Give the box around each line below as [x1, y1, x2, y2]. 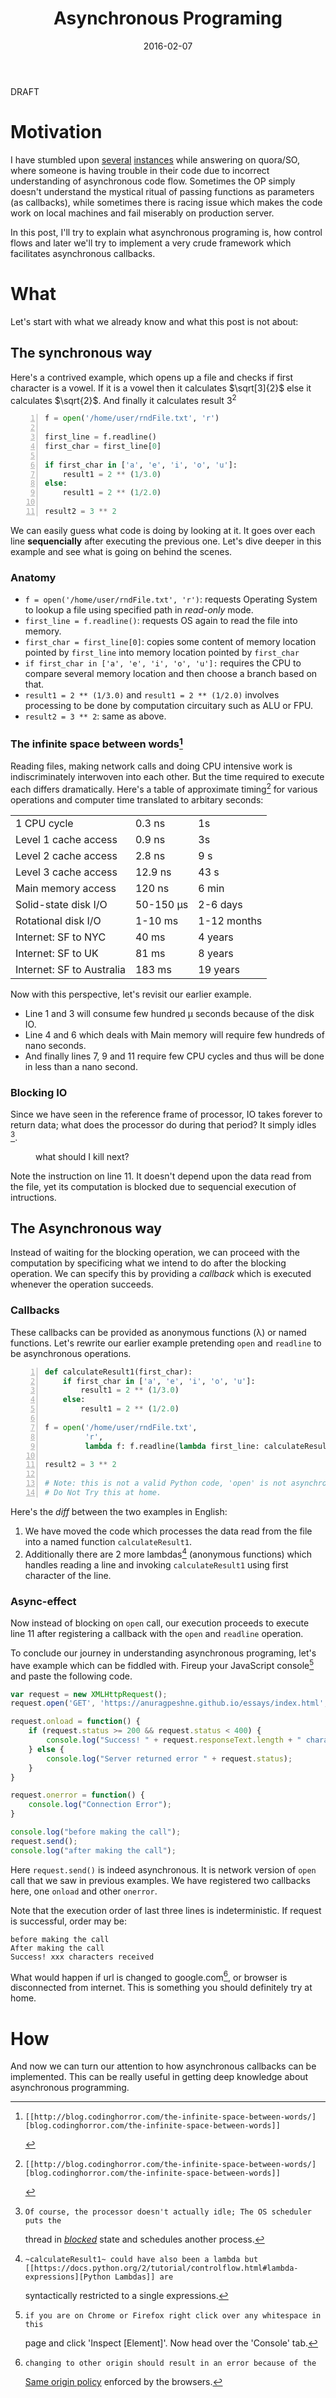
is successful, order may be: [10, 1915, 128, 1927]
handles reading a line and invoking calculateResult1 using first [24, 1558, 289, 1571]
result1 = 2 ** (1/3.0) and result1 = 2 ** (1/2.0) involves [24, 689, 280, 701]
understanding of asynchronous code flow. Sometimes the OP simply [10, 175, 296, 187]
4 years [198, 930, 234, 944]
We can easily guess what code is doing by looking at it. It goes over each [10, 524, 316, 536]
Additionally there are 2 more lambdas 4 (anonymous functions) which [24, 1546, 312, 1560]
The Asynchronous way [10, 1220, 162, 1237]
